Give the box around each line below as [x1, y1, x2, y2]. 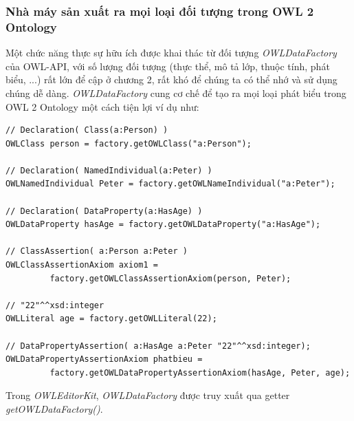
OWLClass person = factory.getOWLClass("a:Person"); [5, 138, 252, 149]
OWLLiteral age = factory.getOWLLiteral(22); [5, 314, 217, 324]
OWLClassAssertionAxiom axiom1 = [5, 260, 158, 270]
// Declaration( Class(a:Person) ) [5, 125, 168, 136]
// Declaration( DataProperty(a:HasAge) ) [5, 206, 203, 216]
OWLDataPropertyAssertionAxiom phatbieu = [5, 354, 203, 365]
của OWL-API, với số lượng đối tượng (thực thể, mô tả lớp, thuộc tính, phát [5, 58, 330, 73]
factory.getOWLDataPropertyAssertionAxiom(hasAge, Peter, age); [49, 367, 351, 378]
